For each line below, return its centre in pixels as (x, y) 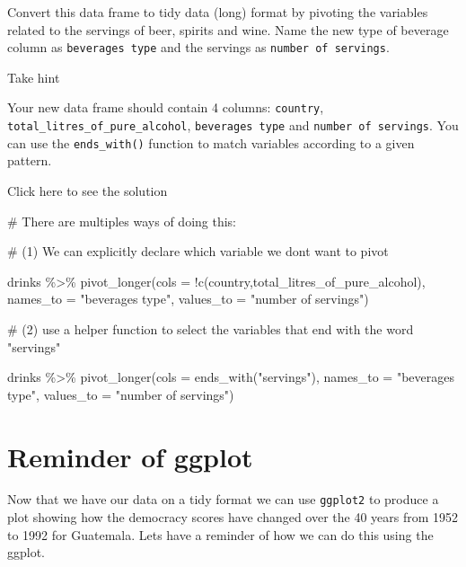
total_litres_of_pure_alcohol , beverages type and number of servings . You (233, 125)
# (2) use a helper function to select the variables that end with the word (211, 328)
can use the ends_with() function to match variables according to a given (211, 142)
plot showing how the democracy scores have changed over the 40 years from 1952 (233, 517)
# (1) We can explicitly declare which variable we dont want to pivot (198, 251)
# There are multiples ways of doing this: (122, 221)
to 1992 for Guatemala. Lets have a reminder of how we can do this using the (220, 534)
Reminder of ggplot (130, 456)
